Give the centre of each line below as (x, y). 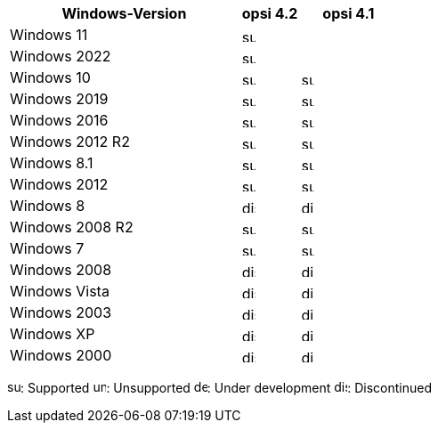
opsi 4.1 (349, 13)
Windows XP (53, 334)
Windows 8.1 (52, 163)
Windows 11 (49, 35)
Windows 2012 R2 (70, 142)
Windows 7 (47, 248)
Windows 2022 (61, 56)
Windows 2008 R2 (72, 227)
